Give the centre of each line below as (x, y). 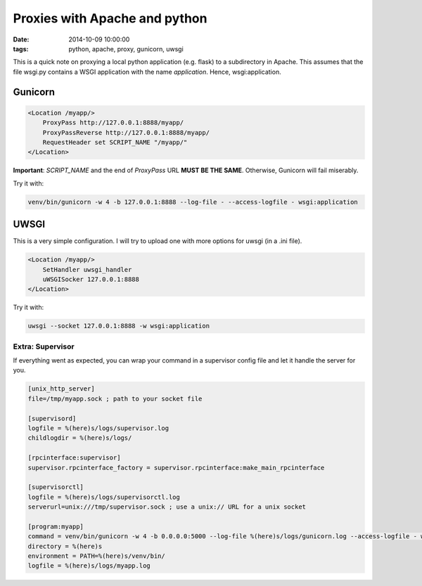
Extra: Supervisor (44, 346)
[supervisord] (52, 418)
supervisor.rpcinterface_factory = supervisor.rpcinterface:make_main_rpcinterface (176, 468)
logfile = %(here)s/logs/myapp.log (89, 566)
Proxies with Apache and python (110, 18)
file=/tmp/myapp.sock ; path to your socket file (115, 398)
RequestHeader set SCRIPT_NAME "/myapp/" (115, 142)
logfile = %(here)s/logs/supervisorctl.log (104, 497)
